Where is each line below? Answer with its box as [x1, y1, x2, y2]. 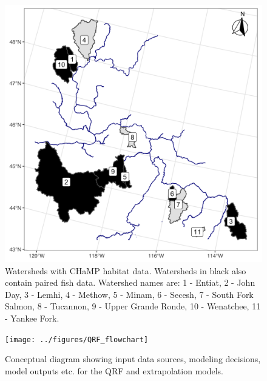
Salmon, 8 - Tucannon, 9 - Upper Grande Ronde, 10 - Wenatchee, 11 [5, 300, 261, 312]
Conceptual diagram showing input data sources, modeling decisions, [5, 352, 261, 365]
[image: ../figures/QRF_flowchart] [5, 335, 149, 344]
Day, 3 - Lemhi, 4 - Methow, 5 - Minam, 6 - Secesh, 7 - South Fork [5, 288, 254, 300]
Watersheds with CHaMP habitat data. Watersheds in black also [5, 264, 246, 277]
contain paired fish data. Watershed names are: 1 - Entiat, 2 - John [5, 276, 255, 289]
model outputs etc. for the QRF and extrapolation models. [5, 364, 223, 377]
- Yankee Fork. [5, 311, 59, 324]
